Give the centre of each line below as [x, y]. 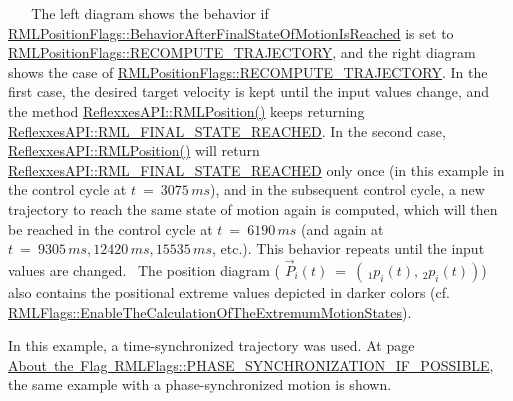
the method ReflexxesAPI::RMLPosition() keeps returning [186, 110]
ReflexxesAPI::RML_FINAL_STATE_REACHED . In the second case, [227, 130]
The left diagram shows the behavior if [150, 13]
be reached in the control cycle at [110, 228]
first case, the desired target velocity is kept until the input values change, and [249, 91]
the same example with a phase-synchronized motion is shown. [200, 384]
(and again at [342, 228]
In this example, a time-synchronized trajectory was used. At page [211, 345]
